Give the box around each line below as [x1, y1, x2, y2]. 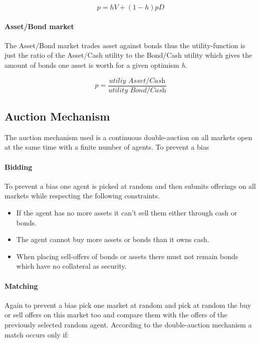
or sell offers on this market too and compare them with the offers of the [5, 309, 227, 320]
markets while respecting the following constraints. [5, 190, 160, 201]
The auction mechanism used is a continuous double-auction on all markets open [5, 132, 252, 142]
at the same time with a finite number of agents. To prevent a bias [5, 142, 209, 152]
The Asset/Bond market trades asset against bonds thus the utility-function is [5, 40, 245, 50]
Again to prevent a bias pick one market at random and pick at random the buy [5, 299, 251, 310]
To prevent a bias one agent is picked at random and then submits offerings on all [5, 180, 256, 191]
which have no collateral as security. [16, 261, 127, 271]
